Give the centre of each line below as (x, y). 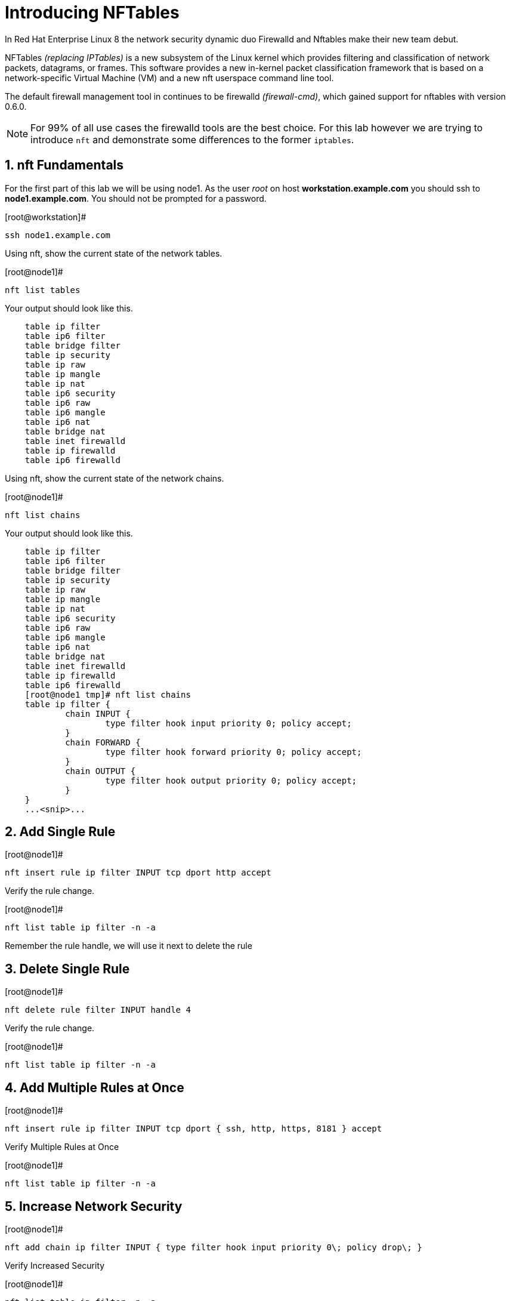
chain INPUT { (98, 713)
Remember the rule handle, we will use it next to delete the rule (129, 946)
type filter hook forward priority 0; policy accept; (234, 752)
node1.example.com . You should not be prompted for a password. (136, 198)
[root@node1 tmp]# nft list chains (108, 694)
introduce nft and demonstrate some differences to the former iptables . (192, 139)
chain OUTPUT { (101, 771)
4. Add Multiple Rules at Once (95, 1087)
